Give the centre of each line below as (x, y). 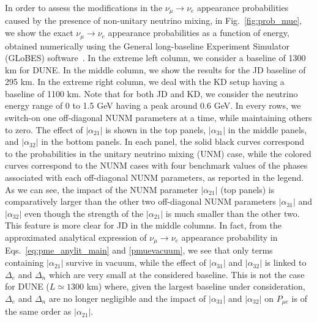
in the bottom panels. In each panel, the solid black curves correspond (173, 141)
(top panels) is (248, 189)
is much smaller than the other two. (233, 213)
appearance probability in (229, 237)
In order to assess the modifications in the (84, 7)
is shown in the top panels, (156, 129)
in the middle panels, (267, 129)
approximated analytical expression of (76, 237)
